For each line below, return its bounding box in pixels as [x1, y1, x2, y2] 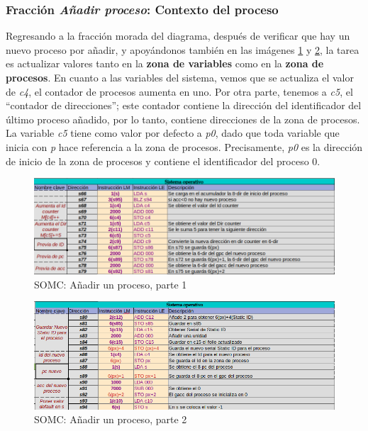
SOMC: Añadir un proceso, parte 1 [34, 276, 187, 291]
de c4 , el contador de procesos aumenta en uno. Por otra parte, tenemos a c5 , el [6, 84, 353, 99]
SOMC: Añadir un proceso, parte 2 [34, 412, 187, 427]
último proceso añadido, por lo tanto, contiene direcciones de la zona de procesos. [6, 111, 360, 126]
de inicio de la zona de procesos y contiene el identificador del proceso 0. [6, 153, 320, 168]
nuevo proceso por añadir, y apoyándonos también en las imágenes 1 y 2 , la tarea [6, 42, 359, 57]
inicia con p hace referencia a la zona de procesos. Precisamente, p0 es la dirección [6, 139, 363, 154]
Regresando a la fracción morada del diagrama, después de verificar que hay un [6, 28, 350, 43]
